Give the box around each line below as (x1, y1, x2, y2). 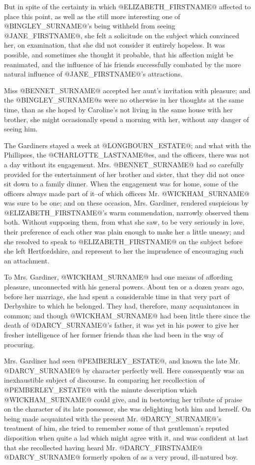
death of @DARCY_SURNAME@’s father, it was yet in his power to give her (4, 320, 239, 330)
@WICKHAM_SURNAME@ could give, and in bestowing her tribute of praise (4, 394, 242, 404)
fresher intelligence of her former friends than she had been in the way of (4, 330, 224, 339)
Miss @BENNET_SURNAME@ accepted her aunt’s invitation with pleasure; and (4, 85, 251, 95)
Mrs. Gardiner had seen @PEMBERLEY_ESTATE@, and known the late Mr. (4, 356, 240, 366)
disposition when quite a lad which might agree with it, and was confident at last (4, 432, 249, 442)
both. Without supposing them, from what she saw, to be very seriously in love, (4, 217, 245, 227)
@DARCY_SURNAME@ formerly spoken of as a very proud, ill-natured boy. (4, 452, 238, 462)
